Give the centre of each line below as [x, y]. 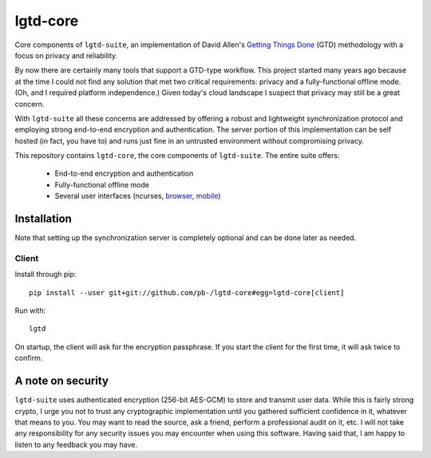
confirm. [29, 358]
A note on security [62, 381]
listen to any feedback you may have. [76, 444]
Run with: [30, 310]
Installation [43, 219]
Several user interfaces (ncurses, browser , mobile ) [138, 196]
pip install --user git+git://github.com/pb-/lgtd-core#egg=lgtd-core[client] [187, 292]
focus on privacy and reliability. [66, 55]
